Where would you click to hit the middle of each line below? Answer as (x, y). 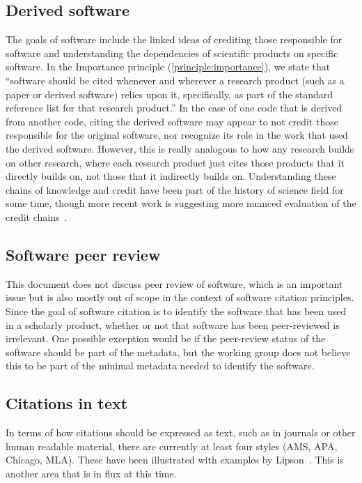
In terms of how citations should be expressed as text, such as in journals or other (181, 432)
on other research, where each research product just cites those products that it (175, 162)
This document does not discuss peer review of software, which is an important (174, 283)
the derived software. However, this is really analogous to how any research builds (180, 148)
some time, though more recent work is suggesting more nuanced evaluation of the (181, 203)
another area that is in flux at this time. (91, 473)
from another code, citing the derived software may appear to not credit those (172, 121)
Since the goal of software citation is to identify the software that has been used (176, 310)
